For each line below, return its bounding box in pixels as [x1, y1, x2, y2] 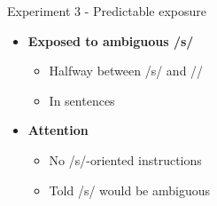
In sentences [49, 91, 115, 109]
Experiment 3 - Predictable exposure [7, 2, 206, 20]
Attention [27, 121, 89, 139]
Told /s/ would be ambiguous [49, 180, 210, 199]
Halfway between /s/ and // [49, 61, 204, 80]
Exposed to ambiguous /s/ [27, 31, 194, 50]
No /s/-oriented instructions [49, 150, 202, 169]
